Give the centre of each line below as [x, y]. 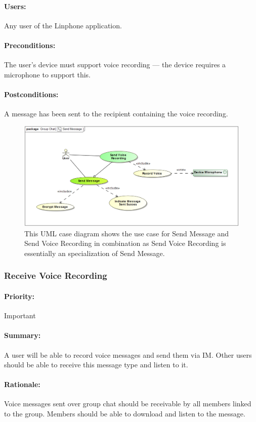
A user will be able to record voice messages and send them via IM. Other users [128, 354]
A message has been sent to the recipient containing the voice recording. [116, 114]
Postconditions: [31, 94]
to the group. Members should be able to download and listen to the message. [125, 414]
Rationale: [22, 384]
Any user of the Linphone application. [63, 25]
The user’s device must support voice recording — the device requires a [115, 65]
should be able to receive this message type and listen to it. [96, 365]
